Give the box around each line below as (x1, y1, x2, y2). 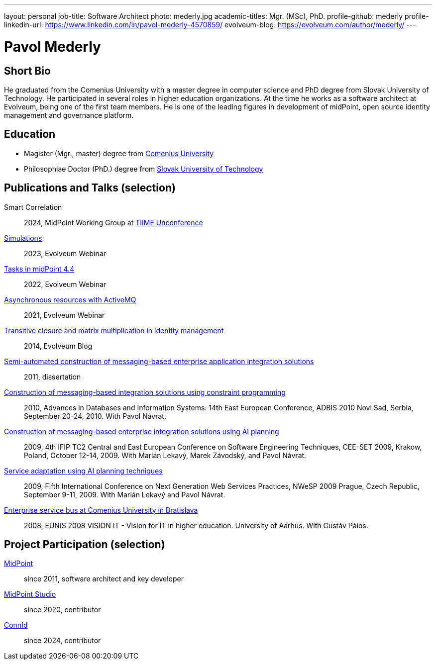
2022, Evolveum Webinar (24, 280, 107, 288)
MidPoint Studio (4, 590, 56, 599)
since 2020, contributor (24, 605, 101, 614)
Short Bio (4, 64, 51, 77)
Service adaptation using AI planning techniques (4, 466, 163, 475)
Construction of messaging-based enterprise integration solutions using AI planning (4, 427, 279, 436)
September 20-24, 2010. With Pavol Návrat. (24, 411, 166, 420)
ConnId (4, 621, 28, 630)
